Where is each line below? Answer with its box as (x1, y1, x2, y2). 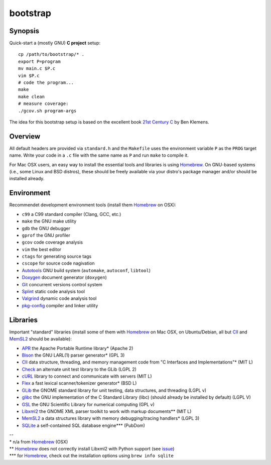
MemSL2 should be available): (9, 336, 72, 342)
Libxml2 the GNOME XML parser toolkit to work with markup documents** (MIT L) (22, 408, 192, 414)
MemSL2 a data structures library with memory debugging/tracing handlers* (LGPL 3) (22, 415, 200, 421)
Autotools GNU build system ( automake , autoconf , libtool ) (22, 267, 151, 273)
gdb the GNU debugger (22, 225, 70, 231)
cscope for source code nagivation (22, 260, 95, 266)
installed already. (9, 176, 45, 182)
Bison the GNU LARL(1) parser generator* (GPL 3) (22, 352, 125, 358)
